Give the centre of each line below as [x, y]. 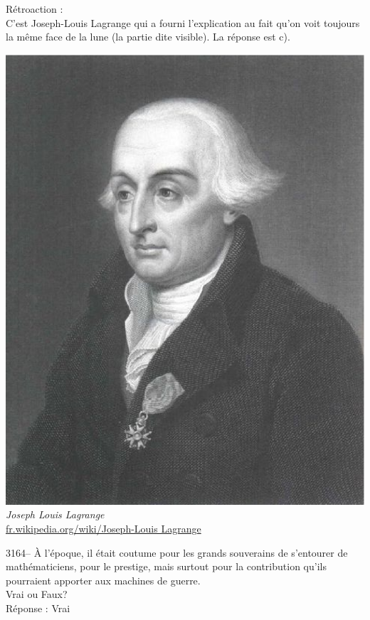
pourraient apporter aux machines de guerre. [103, 580]
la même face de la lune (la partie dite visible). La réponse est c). [148, 37]
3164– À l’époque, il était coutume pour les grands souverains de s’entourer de [177, 552]
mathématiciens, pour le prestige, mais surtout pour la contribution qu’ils [166, 566]
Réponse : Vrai [38, 608]
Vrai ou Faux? [37, 594]
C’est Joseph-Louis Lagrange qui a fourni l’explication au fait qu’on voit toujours [183, 22]
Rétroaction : [35, 9]
